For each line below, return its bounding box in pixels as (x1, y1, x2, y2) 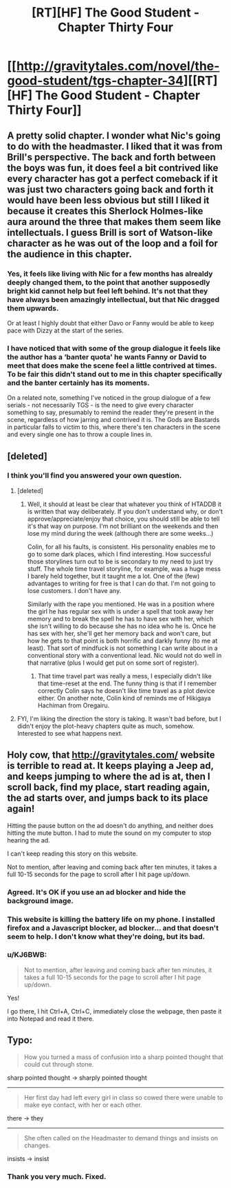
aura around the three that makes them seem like (7, 216, 221, 228)
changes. (23, 1141, 51, 1149)
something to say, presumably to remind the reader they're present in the (7, 408, 214, 416)
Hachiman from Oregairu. (37, 701, 110, 709)
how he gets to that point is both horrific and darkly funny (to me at (27, 636, 218, 645)
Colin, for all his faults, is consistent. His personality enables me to (27, 543, 216, 551)
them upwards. (7, 303, 59, 313)
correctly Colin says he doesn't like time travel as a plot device (37, 686, 215, 694)
